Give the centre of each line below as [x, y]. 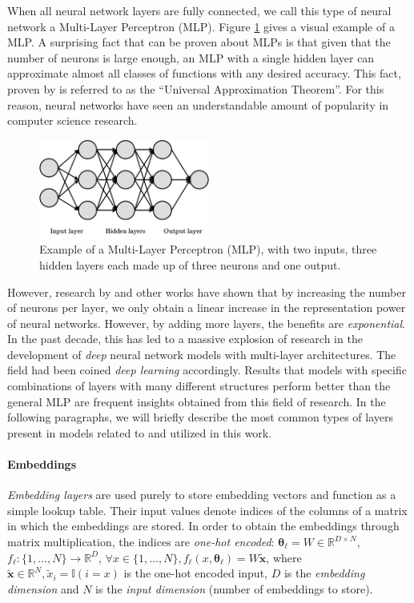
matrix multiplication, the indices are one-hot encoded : [141, 542]
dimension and [43, 588]
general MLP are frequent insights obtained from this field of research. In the [197, 401]
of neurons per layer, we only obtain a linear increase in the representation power [207, 307]
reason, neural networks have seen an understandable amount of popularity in [198, 104]
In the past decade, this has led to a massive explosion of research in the [185, 339]
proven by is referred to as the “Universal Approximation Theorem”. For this [196, 88]
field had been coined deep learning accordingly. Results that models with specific [207, 370]
